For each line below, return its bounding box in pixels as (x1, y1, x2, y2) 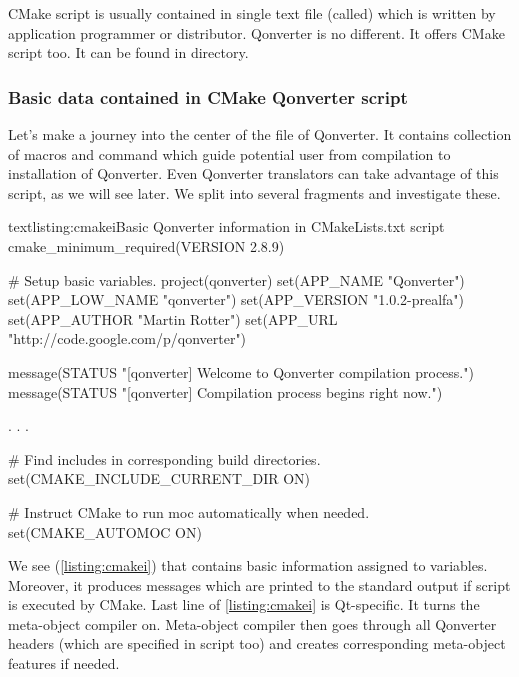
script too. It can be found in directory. (8, 42, 249, 63)
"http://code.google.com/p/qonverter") (8, 328, 247, 349)
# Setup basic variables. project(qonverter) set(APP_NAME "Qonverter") (8, 269, 465, 290)
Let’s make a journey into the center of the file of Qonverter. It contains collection (8, 124, 512, 144)
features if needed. (8, 653, 120, 674)
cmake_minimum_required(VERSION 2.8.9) (8, 235, 285, 256)
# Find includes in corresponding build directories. (8, 448, 321, 469)
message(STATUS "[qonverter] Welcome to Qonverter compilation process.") (8, 361, 474, 382)
